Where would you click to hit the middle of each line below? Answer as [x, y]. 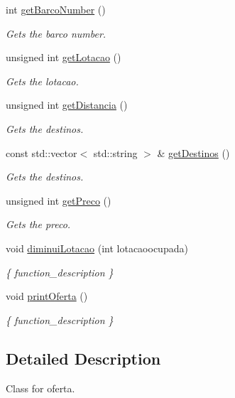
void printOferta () [47, 296]
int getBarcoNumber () [56, 9]
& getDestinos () [193, 152]
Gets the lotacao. [42, 81]
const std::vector [42, 152]
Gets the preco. [38, 224]
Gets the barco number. [56, 33]
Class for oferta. [40, 388]
